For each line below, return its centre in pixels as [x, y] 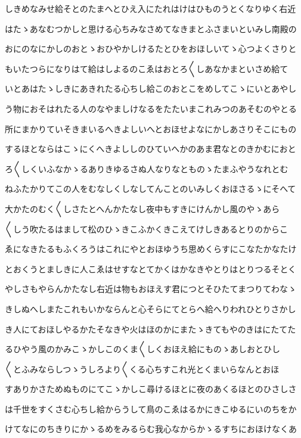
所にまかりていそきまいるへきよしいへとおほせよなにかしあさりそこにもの [151, 128]
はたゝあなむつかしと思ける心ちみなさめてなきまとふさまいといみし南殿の [151, 28]
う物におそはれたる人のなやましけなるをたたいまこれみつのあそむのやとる [151, 108]
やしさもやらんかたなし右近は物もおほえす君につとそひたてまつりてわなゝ [150, 289]
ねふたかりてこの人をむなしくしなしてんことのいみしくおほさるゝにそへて [150, 189]
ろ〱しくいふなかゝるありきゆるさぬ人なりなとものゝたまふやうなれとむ [147, 168]
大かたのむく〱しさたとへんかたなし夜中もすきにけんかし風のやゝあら [142, 208]
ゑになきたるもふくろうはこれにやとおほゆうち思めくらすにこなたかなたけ [151, 249]
